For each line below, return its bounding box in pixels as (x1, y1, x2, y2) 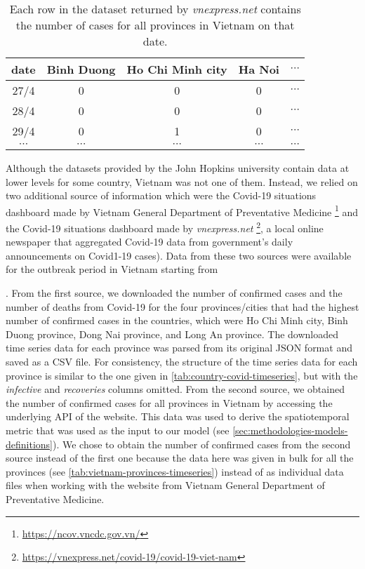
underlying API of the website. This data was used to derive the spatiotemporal (6, 409, 350, 424)
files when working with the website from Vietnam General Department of (6, 478, 325, 493)
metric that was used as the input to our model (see (6, 423, 230, 437)
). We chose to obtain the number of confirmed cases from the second (53, 436, 351, 451)
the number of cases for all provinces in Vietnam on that (15, 17, 295, 33)
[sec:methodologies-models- (232, 423, 348, 437)
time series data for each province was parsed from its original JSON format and (6, 340, 352, 355)
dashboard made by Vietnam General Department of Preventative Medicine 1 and (6, 202, 359, 219)
